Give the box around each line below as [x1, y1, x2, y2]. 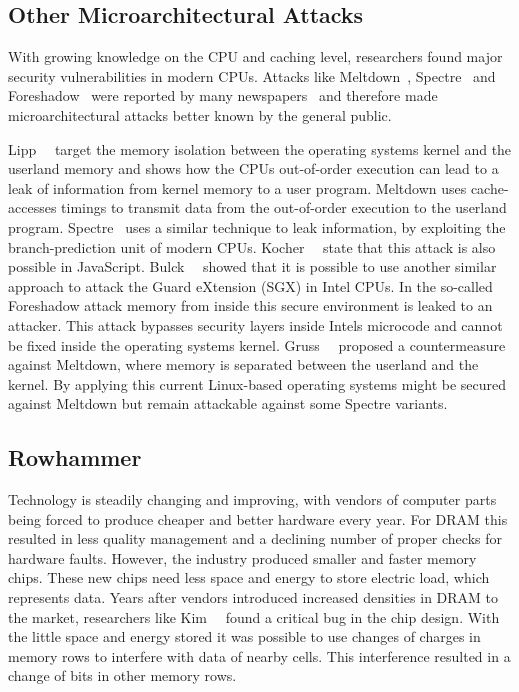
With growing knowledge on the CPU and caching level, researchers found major [8, 46, 503, 67]
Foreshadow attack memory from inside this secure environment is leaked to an [8, 295, 493, 316]
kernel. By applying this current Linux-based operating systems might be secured [8, 373, 507, 394]
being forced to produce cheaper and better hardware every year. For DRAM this [8, 508, 508, 529]
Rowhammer [8, 442, 142, 473]
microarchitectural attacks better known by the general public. [8, 104, 392, 125]
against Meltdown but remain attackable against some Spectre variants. [8, 393, 448, 414]
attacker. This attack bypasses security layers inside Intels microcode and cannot [8, 314, 503, 335]
